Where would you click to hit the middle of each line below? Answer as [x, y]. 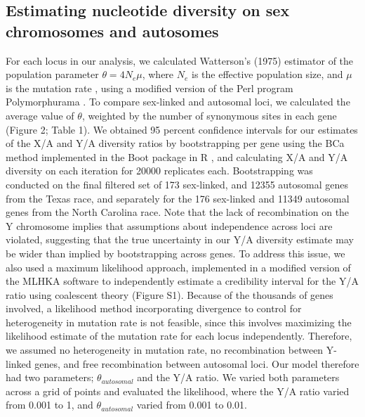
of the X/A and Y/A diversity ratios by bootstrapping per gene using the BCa [175, 143]
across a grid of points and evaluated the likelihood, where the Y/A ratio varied [178, 391]
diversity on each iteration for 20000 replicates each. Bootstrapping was [159, 171]
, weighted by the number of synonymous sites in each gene [209, 115]
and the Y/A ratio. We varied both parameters [238, 377]
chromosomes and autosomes [112, 31]
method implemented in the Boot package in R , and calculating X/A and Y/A [177, 156]
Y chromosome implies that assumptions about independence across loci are [169, 225]
